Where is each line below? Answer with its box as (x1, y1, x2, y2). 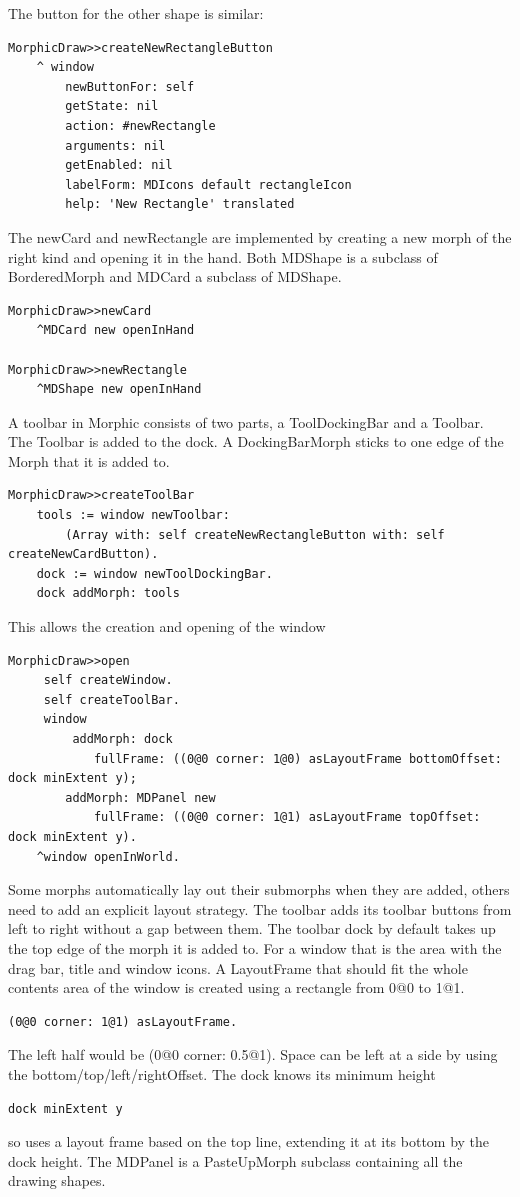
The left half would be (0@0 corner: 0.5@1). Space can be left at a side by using (8, 1044, 498, 1065)
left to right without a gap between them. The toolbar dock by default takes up (8, 918, 496, 939)
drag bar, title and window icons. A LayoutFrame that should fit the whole (8, 957, 468, 978)
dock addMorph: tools (36, 586, 180, 601)
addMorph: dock (72, 732, 173, 746)
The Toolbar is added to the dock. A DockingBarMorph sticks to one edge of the (8, 431, 504, 452)
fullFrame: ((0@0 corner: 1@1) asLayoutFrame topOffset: (93, 810, 481, 825)
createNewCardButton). (8, 547, 159, 562)
